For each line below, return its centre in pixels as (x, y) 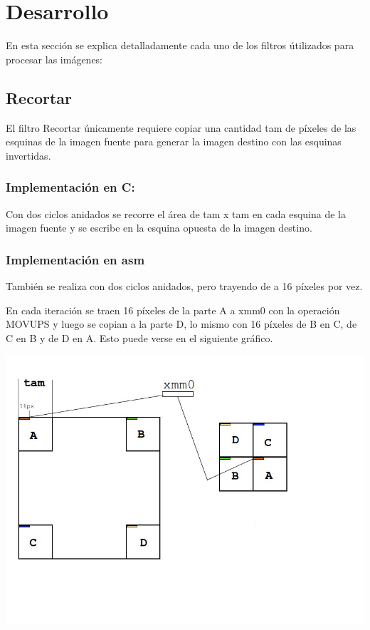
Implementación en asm (75, 259)
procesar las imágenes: (54, 59)
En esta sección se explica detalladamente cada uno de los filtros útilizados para (180, 45)
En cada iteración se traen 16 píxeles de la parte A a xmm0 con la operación (173, 310)
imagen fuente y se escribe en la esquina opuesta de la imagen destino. (159, 228)
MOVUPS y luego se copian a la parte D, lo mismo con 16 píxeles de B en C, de (181, 324)
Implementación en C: (70, 187)
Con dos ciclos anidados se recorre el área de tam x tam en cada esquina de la (176, 213)
